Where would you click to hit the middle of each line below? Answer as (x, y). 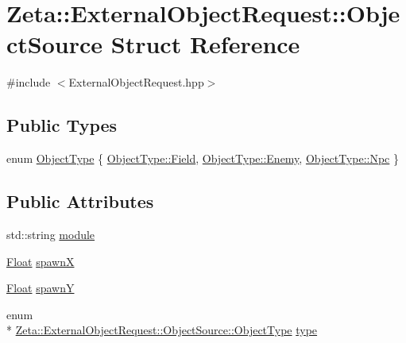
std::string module (51, 234)
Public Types (62, 125)
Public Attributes (80, 201)
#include (29, 82)
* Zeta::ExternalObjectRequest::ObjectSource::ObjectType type (162, 330)
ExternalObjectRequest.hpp (136, 82)
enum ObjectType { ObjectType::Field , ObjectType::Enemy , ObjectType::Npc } (203, 158)
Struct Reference (205, 44)
